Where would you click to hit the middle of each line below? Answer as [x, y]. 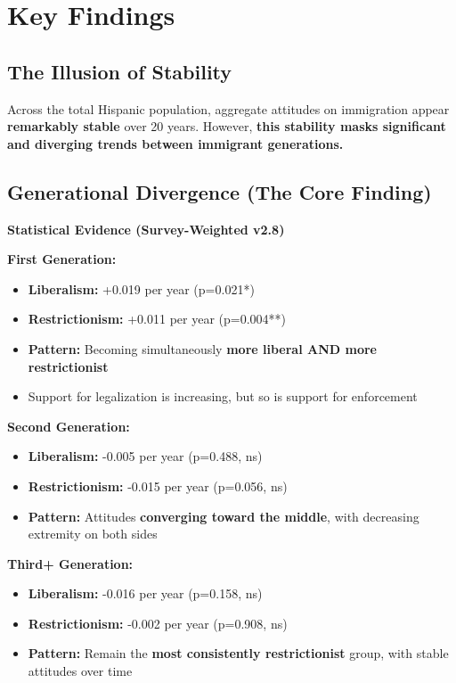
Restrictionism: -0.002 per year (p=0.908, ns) [158, 623]
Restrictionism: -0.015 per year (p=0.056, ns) [158, 486]
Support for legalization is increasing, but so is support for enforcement [223, 396]
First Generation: [62, 259]
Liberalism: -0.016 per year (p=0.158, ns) [145, 593]
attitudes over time [80, 671]
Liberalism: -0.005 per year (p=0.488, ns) [145, 456]
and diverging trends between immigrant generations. [175, 143]
